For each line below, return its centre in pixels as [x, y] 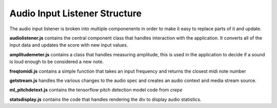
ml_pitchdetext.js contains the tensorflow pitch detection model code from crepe [96, 90]
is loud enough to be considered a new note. [57, 62]
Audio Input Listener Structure [76, 13]
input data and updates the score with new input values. [69, 45]
